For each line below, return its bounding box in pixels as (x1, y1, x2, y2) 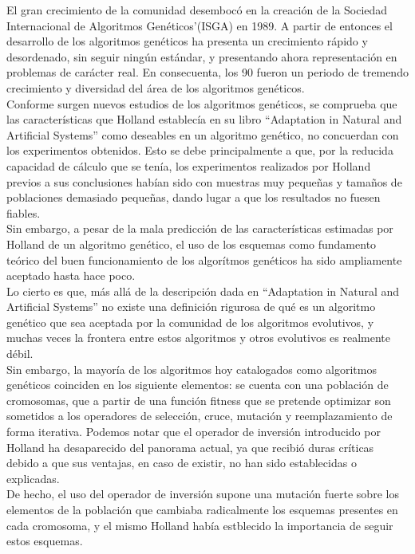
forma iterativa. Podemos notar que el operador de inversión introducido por (6, 423, 381, 440)
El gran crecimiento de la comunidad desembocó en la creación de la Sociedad (6, 2, 388, 18)
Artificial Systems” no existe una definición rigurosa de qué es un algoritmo (6, 298, 376, 315)
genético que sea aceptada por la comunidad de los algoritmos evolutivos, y (6, 313, 374, 330)
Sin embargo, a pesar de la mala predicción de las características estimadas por (6, 220, 393, 237)
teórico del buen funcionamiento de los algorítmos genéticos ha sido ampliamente (6, 251, 402, 268)
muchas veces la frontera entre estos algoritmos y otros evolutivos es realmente (6, 329, 391, 346)
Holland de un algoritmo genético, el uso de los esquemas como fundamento (6, 235, 377, 252)
